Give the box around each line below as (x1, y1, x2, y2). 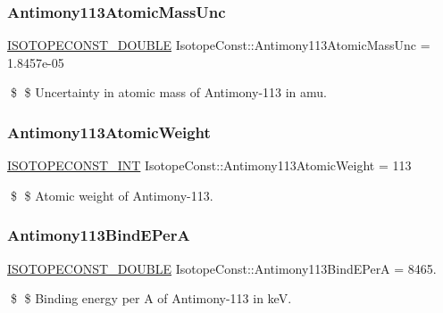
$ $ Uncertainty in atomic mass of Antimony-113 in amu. (10, 83, 328, 102)
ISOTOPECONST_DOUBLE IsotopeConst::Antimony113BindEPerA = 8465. (7, 259, 437, 277)
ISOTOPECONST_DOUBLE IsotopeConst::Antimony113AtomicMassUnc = (7, 36, 430, 54)
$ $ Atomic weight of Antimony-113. (10, 185, 213, 204)
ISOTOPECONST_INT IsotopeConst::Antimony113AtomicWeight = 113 (7, 156, 412, 175)
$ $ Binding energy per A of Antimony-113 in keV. (10, 289, 292, 308)
